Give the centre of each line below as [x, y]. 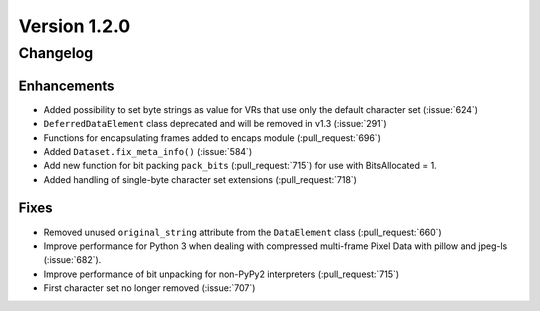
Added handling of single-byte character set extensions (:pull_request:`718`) [200, 179]
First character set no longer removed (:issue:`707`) [149, 288]
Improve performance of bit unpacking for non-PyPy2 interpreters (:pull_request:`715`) [221, 274]
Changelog [56, 53]
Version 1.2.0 [74, 26]
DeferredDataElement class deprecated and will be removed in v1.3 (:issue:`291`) [215, 124]
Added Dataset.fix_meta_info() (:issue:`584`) [148, 151]
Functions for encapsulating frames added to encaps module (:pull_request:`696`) [212, 137]
